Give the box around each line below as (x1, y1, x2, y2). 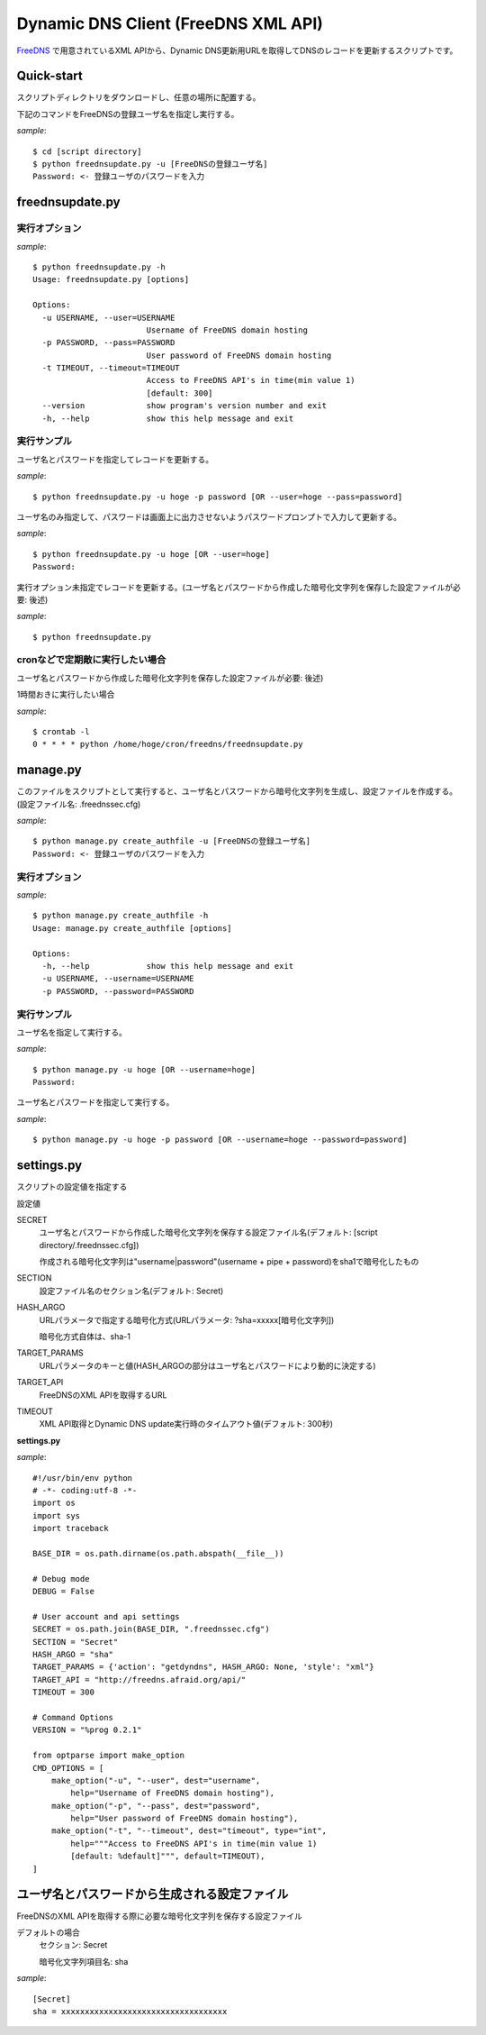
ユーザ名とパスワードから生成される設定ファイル (16, 1886, 289, 1902)
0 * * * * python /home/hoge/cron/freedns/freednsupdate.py (32, 739, 303, 750)
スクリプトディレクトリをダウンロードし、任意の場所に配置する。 (16, 92, 261, 103)
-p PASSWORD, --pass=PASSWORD (41, 338, 175, 348)
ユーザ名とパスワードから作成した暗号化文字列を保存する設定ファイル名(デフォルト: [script (39, 1227, 378, 1238)
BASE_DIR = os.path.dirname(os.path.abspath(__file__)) (32, 1548, 284, 1558)
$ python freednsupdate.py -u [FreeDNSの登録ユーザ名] (32, 159, 269, 169)
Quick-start (16, 68, 83, 84)
